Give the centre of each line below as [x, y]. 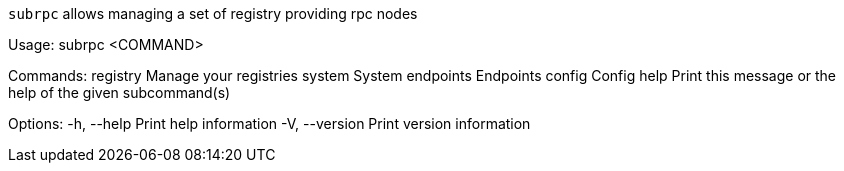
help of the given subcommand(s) [119, 92]
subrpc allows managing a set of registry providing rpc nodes [213, 13]
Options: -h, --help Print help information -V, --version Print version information [269, 123]
